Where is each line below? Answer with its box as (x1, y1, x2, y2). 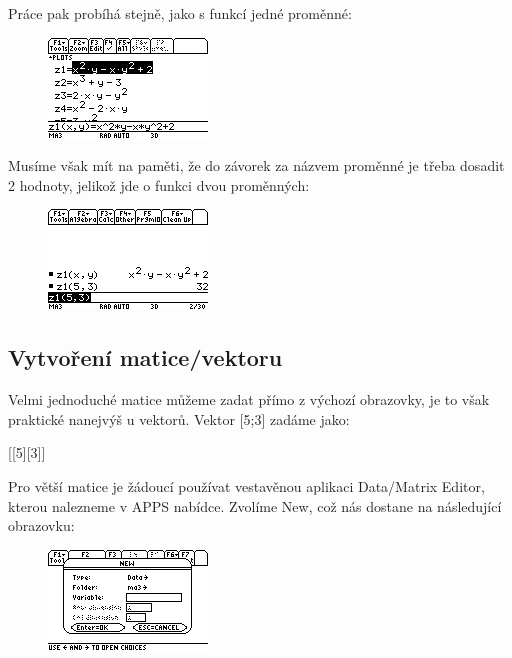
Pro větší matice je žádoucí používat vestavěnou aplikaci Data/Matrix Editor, (8, 475, 485, 496)
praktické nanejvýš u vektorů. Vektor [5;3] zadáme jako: (8, 408, 350, 429)
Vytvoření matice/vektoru (8, 342, 283, 373)
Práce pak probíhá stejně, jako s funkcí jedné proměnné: (8, 3, 352, 23)
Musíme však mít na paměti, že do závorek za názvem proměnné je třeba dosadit (8, 155, 505, 176)
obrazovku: (8, 515, 75, 536)
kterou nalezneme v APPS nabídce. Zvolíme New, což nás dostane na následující (8, 495, 502, 516)
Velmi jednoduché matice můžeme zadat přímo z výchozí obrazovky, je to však (8, 389, 490, 410)
